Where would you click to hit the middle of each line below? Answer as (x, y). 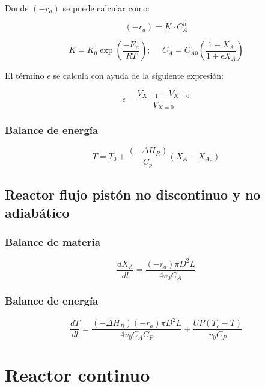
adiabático (37, 212)
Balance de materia (53, 242)
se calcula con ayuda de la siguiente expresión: (138, 75)
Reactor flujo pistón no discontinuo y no (133, 194)
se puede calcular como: (106, 8)
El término (25, 75)
